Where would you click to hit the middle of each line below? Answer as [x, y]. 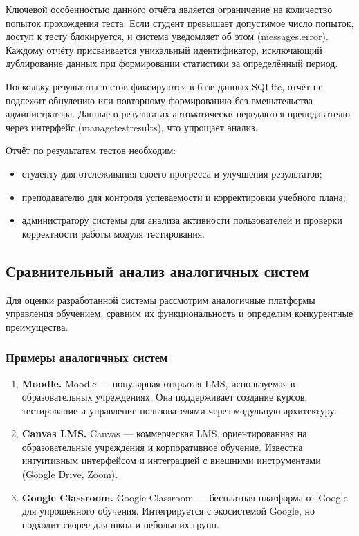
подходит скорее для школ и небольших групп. [120, 524]
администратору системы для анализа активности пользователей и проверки [182, 220]
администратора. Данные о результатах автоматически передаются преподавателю [178, 114]
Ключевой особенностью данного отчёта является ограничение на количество [169, 9]
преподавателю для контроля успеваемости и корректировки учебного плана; [184, 197]
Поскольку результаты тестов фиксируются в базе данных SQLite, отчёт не [164, 86]
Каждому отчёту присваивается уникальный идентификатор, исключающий [164, 49]
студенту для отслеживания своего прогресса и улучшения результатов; [172, 173]
